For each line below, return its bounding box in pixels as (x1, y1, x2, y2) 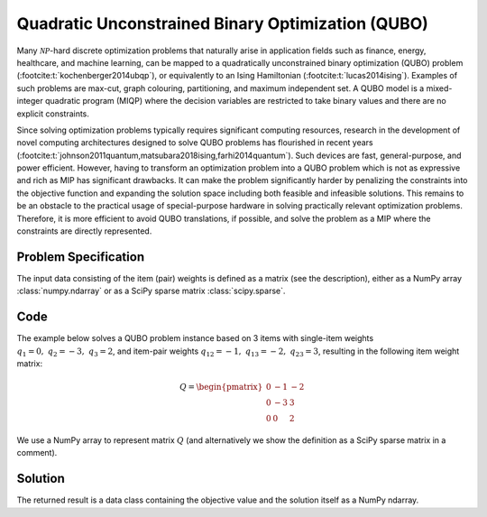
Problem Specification (16, 249, 144, 264)
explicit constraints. (16, 108, 90, 119)
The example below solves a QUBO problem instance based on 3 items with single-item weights (16, 333, 374, 344)
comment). (16, 448, 58, 458)
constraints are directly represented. (16, 226, 152, 236)
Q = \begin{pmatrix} (179, 382, 263, 392)
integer (16, 96, 44, 106)
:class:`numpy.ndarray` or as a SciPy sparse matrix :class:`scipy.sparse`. (16, 285, 286, 297)
